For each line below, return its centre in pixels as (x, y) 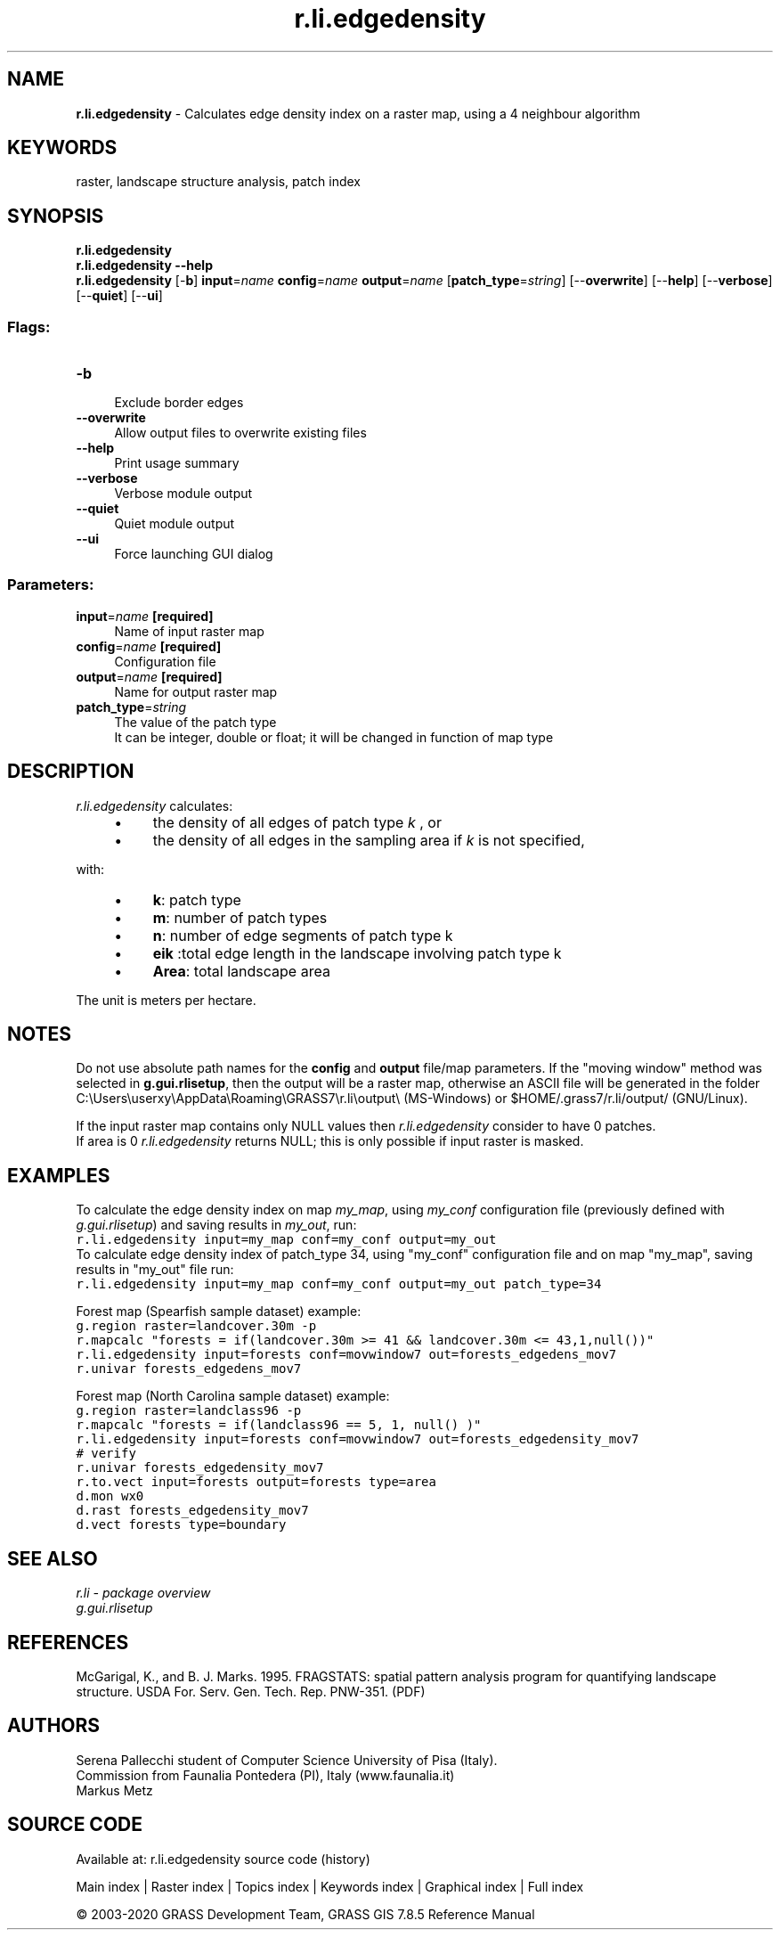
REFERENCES (68, 1642)
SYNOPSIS (56, 216)
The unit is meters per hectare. (166, 1000)
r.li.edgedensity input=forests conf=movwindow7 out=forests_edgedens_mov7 (346, 1355)
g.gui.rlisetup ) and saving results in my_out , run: (216, 1225)
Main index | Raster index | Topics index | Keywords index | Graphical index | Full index (330, 1886)
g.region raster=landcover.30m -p (196, 1326)
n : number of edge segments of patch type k (303, 935)
